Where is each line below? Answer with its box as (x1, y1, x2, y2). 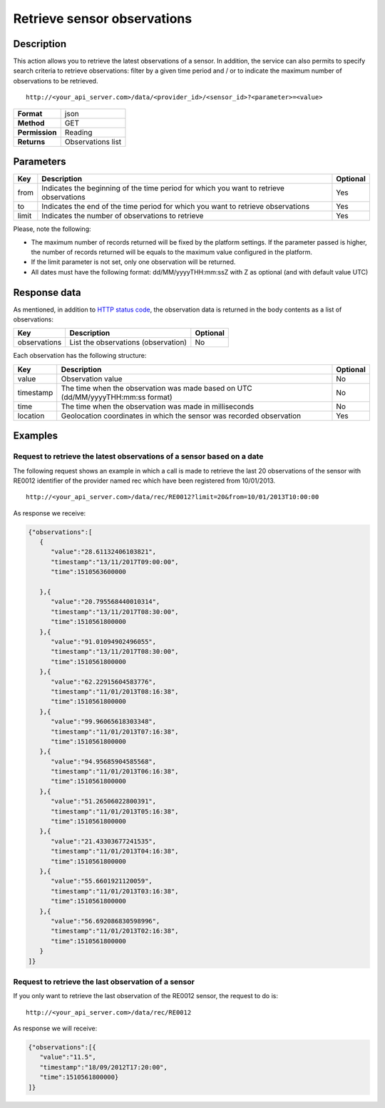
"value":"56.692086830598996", (51, 917, 160, 925)
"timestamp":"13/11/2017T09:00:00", (51, 558, 179, 566)
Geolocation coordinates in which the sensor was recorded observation (61, 411, 302, 421)
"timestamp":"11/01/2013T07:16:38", (51, 727, 179, 736)
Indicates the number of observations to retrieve (41, 211, 204, 221)
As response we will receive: (13, 1024, 98, 1033)
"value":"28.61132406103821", (51, 548, 157, 556)
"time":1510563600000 (51, 568, 126, 576)
